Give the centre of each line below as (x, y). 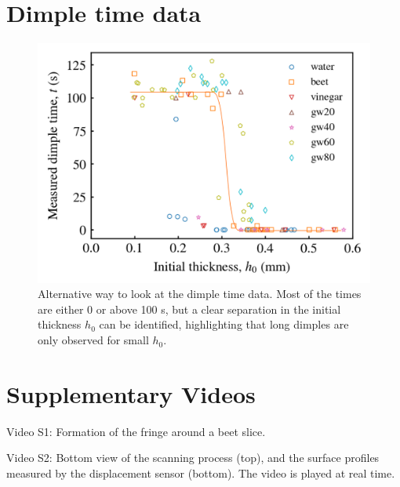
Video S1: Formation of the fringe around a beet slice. (136, 431)
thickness (60, 324)
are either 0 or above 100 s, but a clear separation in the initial (189, 309)
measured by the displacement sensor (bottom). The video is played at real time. (201, 472)
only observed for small (93, 340)
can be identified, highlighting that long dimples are (224, 324)
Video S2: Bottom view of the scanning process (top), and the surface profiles (193, 458)
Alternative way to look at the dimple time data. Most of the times (200, 294)
